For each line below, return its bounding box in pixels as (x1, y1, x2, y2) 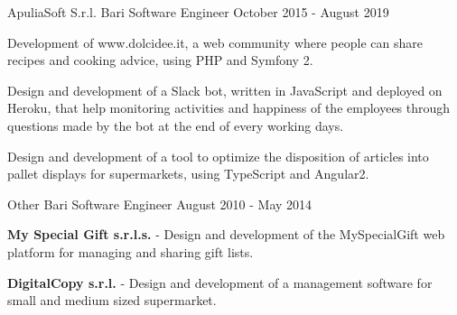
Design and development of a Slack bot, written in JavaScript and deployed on (7, 80, 443, 99)
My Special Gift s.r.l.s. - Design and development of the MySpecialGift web (7, 225, 445, 244)
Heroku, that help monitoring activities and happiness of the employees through (7, 98, 451, 117)
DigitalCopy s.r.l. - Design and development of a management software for (7, 273, 433, 292)
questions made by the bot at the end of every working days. (7, 116, 344, 134)
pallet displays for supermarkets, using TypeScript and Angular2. (7, 164, 369, 183)
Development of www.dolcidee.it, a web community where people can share (7, 32, 423, 51)
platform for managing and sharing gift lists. (7, 242, 254, 261)
